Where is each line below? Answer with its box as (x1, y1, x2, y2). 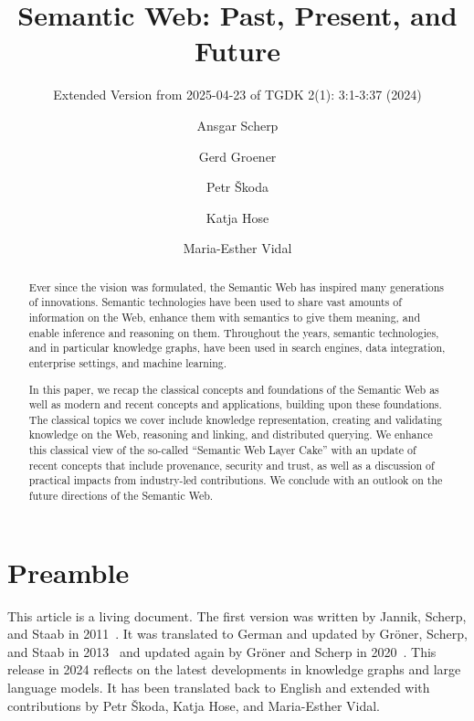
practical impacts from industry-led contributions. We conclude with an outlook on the (28, 472, 443, 488)
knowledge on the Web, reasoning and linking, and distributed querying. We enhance (28, 427, 433, 442)
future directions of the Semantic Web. (28, 488, 214, 504)
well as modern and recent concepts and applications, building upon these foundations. (28, 397, 442, 412)
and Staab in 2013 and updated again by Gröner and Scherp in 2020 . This (7, 641, 437, 661)
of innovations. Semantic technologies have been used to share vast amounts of (28, 294, 402, 310)
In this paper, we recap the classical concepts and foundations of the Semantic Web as (28, 381, 439, 397)
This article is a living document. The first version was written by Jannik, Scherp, (7, 606, 467, 625)
